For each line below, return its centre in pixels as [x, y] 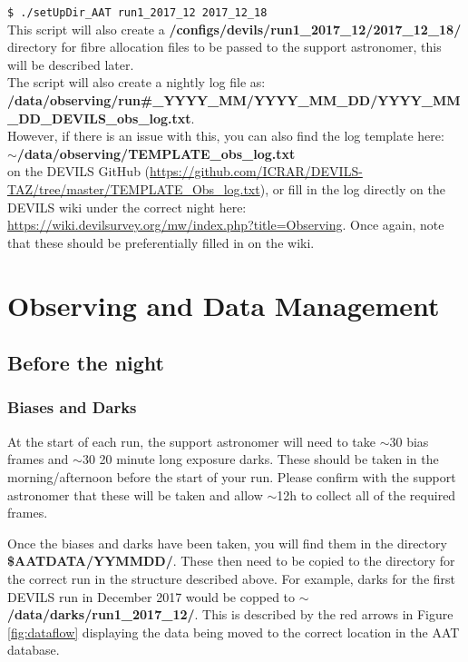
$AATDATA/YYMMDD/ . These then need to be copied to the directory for [231, 561]
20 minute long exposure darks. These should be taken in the [269, 459]
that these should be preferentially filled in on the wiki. [161, 242]
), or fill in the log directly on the [352, 189]
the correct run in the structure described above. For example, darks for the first [232, 578]
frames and [38, 459]
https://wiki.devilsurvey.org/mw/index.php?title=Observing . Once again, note [226, 225]
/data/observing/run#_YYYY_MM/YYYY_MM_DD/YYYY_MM [234, 100]
